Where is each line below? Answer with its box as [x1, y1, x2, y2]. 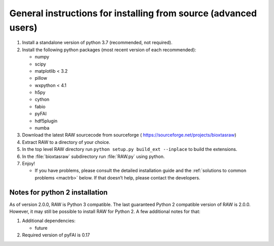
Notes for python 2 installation [9, 188, 108, 197]
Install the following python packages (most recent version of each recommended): [22, 46, 196, 53]
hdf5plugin [35, 117, 58, 124]
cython [35, 97, 50, 103]
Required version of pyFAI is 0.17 [22, 232, 90, 238]
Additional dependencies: [22, 218, 76, 224]
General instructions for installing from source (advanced [9, 8, 257, 19]
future [35, 225, 48, 231]
